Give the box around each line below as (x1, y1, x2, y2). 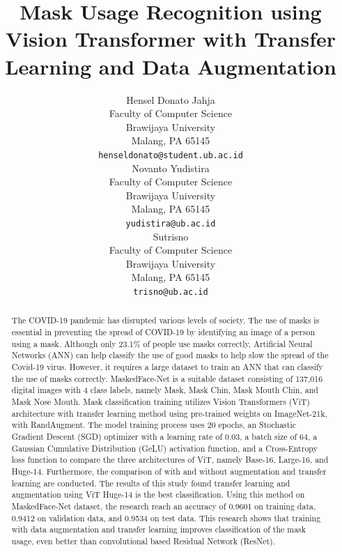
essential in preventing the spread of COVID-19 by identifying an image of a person (11, 326, 315, 338)
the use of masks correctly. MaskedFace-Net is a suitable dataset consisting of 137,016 (11, 372, 323, 384)
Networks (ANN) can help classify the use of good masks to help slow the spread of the (11, 349, 329, 361)
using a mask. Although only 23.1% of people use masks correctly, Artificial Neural (11, 337, 313, 349)
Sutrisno (153, 229, 189, 243)
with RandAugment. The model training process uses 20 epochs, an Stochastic (11, 419, 296, 431)
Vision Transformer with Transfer (5, 24, 336, 53)
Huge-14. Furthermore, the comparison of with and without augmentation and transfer (11, 465, 327, 477)
